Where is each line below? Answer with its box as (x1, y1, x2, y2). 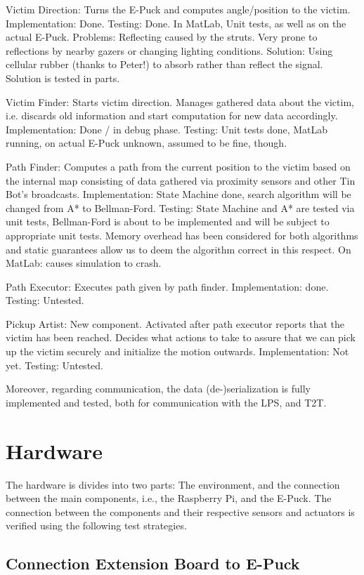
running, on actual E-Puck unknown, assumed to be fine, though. (6, 136, 287, 150)
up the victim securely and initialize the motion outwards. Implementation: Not (6, 344, 349, 359)
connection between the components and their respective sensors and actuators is (6, 504, 355, 519)
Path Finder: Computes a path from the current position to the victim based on (6, 159, 351, 173)
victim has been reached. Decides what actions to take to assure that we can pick (6, 330, 356, 345)
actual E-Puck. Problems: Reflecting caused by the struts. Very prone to (6, 29, 318, 44)
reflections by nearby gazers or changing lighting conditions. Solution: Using (6, 43, 333, 58)
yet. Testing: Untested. (6, 357, 103, 372)
